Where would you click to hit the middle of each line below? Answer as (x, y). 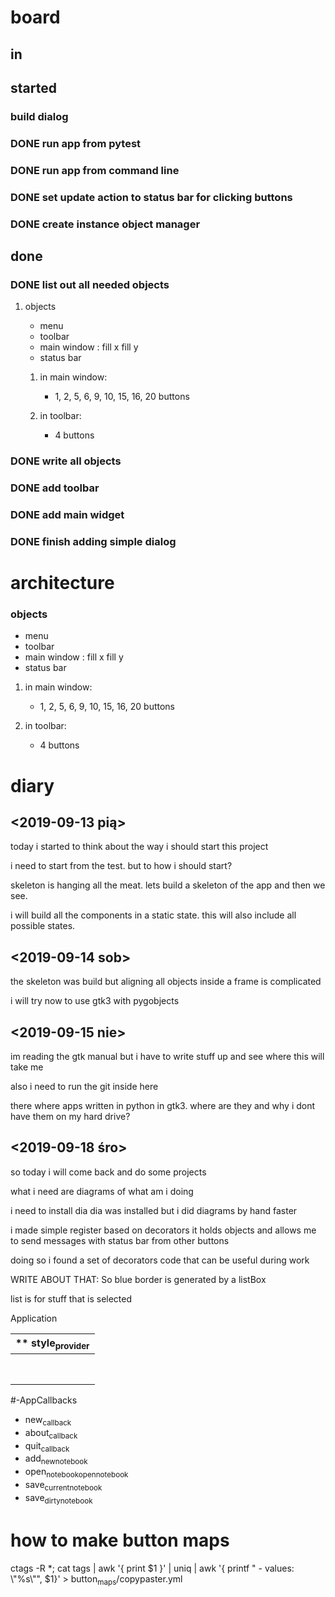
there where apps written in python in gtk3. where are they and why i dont (163, 1106)
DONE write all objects (66, 461)
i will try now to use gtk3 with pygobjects (95, 1001)
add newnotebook (56, 1459)
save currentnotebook (63, 1486)
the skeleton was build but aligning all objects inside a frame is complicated (166, 982)
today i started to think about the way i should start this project (139, 847)
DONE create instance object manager (105, 224)
